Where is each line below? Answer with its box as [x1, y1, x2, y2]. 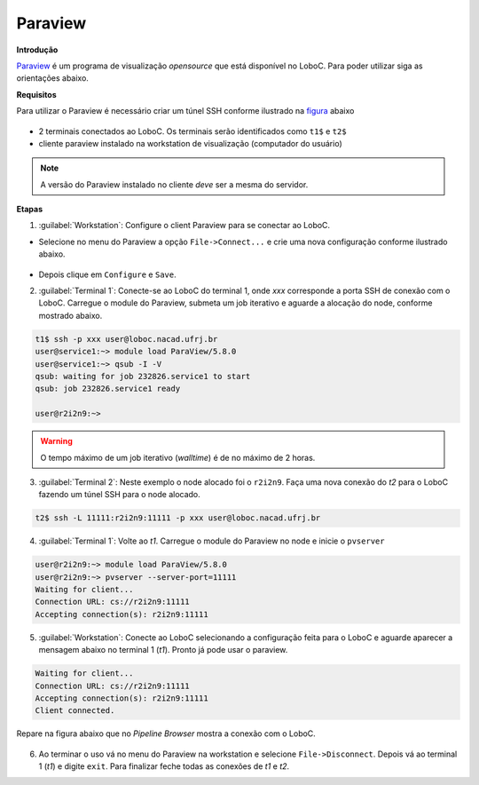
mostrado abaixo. [38, 310, 103, 321]
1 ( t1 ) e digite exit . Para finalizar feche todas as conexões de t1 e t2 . [38, 761, 290, 772]
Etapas [16, 204, 43, 215]
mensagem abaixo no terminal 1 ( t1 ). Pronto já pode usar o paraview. [38, 645, 288, 655]
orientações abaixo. [16, 73, 89, 83]
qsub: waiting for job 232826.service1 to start [35, 371, 251, 381]
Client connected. [35, 706, 115, 716]
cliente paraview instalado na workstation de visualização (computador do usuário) [38, 138, 343, 148]
